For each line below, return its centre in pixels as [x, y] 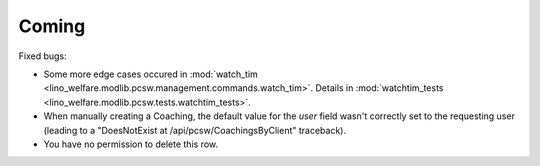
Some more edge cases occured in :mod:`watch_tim [151, 74]
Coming [52, 26]
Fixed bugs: [42, 56]
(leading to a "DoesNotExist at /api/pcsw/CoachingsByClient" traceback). [195, 130]
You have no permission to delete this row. [131, 144]
